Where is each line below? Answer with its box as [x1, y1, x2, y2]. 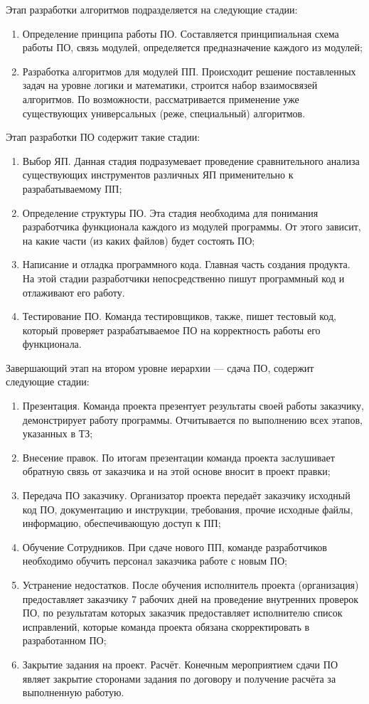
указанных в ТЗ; [22, 426, 93, 441]
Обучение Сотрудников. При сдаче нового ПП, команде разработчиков [22, 539, 327, 554]
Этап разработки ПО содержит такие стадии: [6, 129, 200, 144]
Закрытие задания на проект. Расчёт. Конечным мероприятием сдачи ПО [22, 656, 338, 671]
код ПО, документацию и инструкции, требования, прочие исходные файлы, [22, 501, 353, 516]
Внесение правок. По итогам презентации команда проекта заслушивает [22, 449, 335, 464]
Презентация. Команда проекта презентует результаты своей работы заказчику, [22, 398, 364, 413]
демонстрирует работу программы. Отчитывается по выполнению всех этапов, [22, 412, 363, 427]
